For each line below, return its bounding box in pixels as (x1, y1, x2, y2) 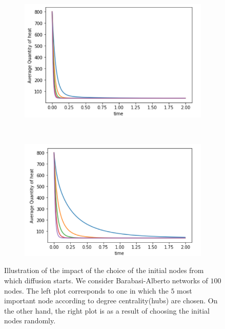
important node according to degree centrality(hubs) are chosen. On (4, 295, 218, 306)
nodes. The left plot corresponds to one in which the (4, 285, 169, 296)
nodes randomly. (4, 315, 56, 326)
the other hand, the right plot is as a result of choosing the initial (4, 305, 210, 316)
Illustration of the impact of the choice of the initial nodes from (4, 265, 204, 276)
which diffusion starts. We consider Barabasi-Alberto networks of (4, 275, 208, 285)
